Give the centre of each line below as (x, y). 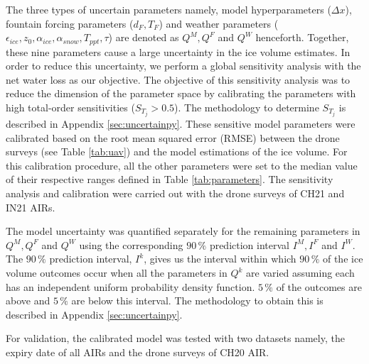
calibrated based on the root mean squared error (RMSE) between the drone (173, 137)
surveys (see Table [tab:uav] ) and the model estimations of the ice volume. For (177, 151)
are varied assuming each (300, 273)
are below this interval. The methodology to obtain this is (197, 300)
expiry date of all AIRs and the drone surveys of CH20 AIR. (138, 352)
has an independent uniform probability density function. (130, 286)
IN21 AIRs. (31, 207)
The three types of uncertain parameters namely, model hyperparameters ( (169, 9)
